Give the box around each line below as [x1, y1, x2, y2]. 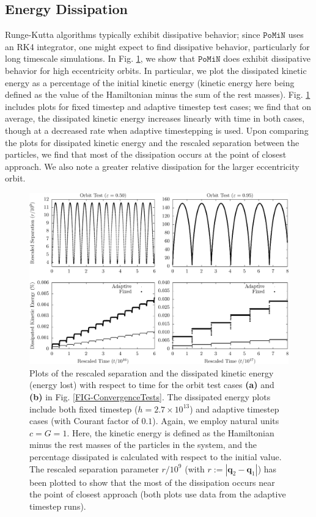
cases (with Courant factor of [29, 414, 139, 427]
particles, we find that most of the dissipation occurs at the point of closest [5, 148, 287, 161]
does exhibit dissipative [223, 52, 310, 65]
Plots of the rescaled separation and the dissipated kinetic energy [29, 366, 274, 379]
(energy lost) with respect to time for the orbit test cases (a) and [29, 378, 274, 391]
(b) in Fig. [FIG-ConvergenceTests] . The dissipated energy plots [29, 391, 271, 403]
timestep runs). [29, 499, 86, 512]
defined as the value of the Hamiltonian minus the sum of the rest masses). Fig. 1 [5, 88, 310, 101]
